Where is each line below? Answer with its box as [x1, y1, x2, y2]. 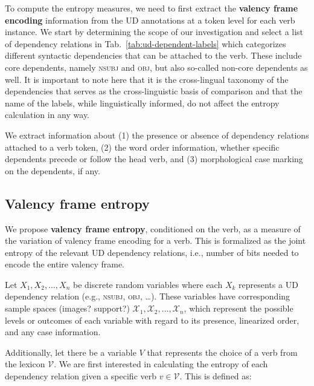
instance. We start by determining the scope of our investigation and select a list [5, 25, 304, 38]
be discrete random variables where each [72, 278, 223, 290]
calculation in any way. [5, 108, 90, 121]
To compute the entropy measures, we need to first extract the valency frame [5, 2, 298, 14]
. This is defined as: [179, 370, 252, 382]
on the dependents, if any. [5, 164, 100, 177]
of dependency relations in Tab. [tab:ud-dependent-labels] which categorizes [5, 37, 286, 50]
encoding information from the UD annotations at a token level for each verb [5, 13, 295, 26]
